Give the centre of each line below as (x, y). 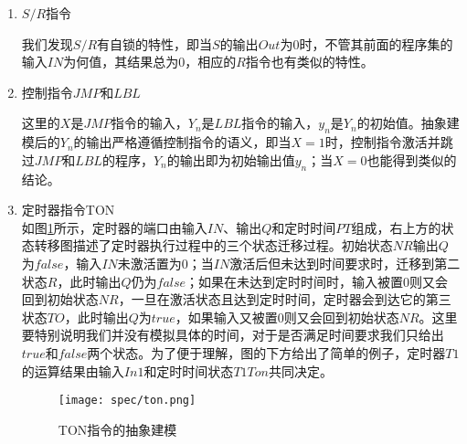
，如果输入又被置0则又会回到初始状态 (287, 317)
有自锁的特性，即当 (155, 43)
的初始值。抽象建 (408, 123)
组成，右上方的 (396, 227)
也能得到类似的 (412, 159)
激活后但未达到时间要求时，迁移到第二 (345, 263)
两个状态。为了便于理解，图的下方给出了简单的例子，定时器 (266, 352)
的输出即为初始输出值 (231, 159)
